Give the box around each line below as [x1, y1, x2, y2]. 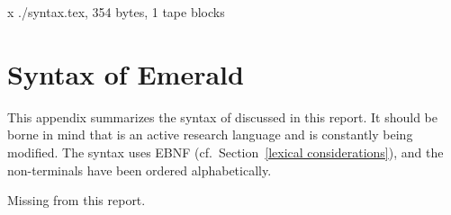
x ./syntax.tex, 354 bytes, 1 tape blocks [7, 3, 225, 21]
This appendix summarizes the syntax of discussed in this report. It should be [7, 107, 437, 126]
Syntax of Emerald [7, 55, 244, 92]
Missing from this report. [7, 191, 146, 210]
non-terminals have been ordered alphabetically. [7, 160, 272, 179]
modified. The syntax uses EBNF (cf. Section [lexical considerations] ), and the [7, 142, 444, 161]
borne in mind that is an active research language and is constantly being [7, 125, 413, 144]
